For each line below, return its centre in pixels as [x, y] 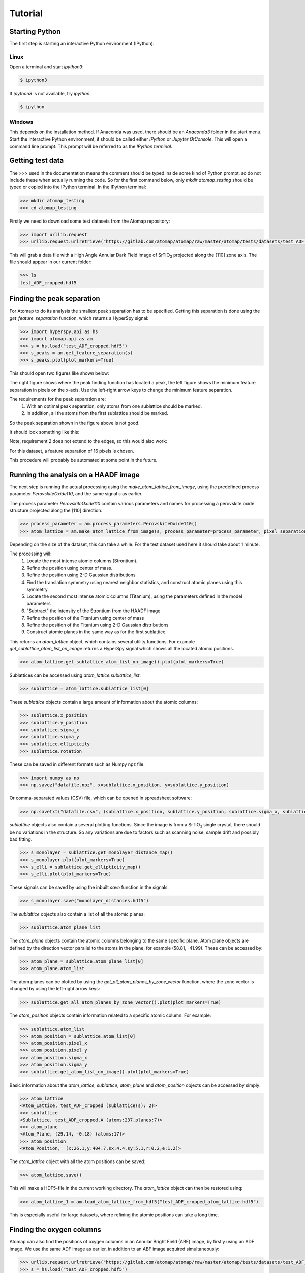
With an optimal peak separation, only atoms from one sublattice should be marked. [114, 406]
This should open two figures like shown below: [59, 373]
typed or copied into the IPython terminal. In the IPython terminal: [78, 187]
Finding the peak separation [55, 299]
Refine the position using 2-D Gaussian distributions [81, 575]
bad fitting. [21, 839]
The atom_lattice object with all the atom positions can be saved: [78, 1161]
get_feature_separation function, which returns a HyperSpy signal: [79, 318]
